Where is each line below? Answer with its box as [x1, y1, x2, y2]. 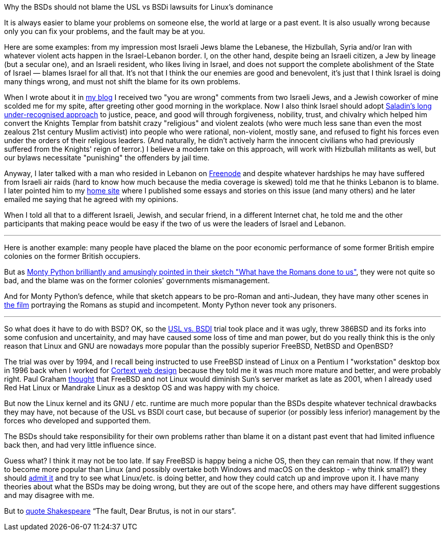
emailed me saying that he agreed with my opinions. [4, 195, 178, 204]
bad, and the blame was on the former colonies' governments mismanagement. [4, 276, 270, 285]
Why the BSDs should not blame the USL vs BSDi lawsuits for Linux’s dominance [4, 3, 273, 11]
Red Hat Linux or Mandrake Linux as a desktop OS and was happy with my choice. [4, 383, 280, 392]
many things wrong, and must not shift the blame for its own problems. [4, 77, 241, 86]
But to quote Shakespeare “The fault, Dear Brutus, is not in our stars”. [4, 507, 236, 515]
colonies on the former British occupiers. [4, 252, 141, 260]
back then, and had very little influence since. [4, 441, 156, 449]
